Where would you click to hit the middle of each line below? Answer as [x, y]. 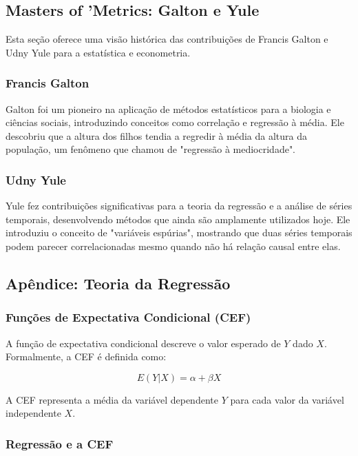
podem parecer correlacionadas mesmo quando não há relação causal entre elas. [173, 246]
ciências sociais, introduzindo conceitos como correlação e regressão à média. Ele [175, 122]
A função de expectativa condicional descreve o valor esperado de [143, 343]
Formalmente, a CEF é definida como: [86, 356]
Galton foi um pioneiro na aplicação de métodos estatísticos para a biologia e [168, 108]
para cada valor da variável [287, 399]
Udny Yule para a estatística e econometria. [98, 52]
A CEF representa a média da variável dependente [112, 399]
